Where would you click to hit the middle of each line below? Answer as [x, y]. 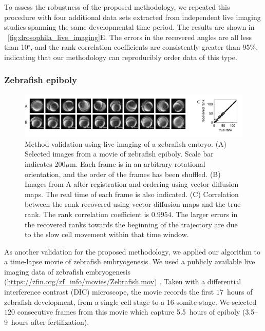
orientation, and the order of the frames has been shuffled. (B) [123, 174]
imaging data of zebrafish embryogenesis [68, 271]
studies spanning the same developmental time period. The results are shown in [129, 27]
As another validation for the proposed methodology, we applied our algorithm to [132, 251]
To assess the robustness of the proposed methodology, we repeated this [117, 7]
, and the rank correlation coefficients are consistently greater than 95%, [144, 47]
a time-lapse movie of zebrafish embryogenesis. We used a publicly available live [130, 261]
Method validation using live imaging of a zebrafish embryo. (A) [126, 143]
